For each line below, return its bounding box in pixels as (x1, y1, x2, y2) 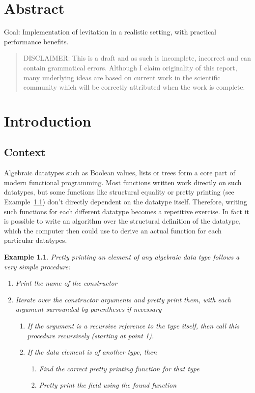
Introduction (4, 110, 91, 131)
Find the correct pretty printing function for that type (39, 363, 199, 373)
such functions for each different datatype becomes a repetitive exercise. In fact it (4, 206, 249, 216)
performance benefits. (4, 36, 69, 46)
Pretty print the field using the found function (39, 380, 177, 390)
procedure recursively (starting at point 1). (27, 330, 154, 340)
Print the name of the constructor (15, 278, 117, 288)
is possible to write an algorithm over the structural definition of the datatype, (4, 216, 241, 226)
